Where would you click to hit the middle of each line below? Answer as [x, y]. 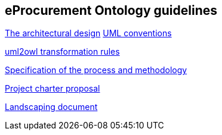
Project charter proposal [53, 89]
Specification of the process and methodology [96, 70]
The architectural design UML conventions [88, 33]
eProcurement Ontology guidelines [111, 10]
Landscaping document [51, 107]
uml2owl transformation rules [62, 52]
